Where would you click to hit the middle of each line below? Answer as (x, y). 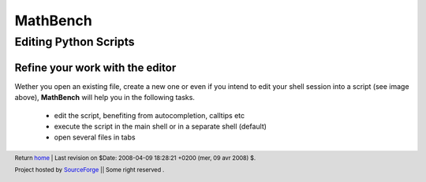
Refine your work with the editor (95, 67)
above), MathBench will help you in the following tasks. (105, 98)
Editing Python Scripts (75, 42)
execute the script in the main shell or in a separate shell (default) (161, 126)
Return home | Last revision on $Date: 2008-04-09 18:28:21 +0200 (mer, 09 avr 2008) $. (135, 158)
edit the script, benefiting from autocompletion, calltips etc (149, 115)
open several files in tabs (95, 137)
